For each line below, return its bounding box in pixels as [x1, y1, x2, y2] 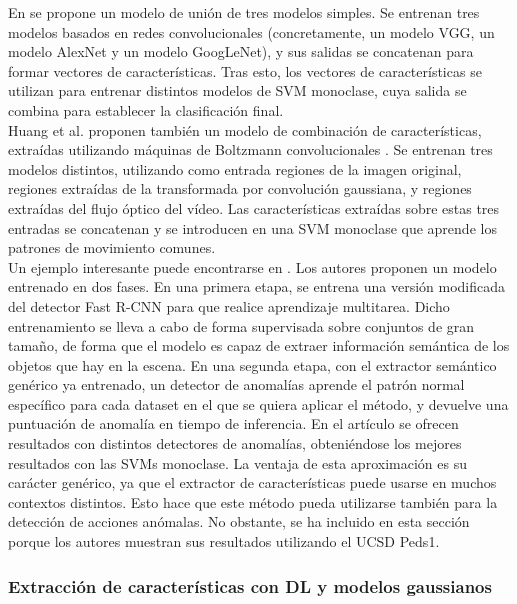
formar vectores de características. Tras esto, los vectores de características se [8, 60, 482, 81]
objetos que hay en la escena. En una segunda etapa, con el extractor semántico [8, 354, 497, 375]
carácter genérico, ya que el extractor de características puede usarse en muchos [8, 472, 497, 493]
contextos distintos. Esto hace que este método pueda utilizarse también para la [8, 491, 498, 512]
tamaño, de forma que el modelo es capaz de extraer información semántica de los [8, 335, 510, 356]
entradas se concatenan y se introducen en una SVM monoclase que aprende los [8, 217, 497, 238]
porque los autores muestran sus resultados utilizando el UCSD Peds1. [8, 531, 440, 552]
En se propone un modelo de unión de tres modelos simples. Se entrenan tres [8, 2, 480, 22]
